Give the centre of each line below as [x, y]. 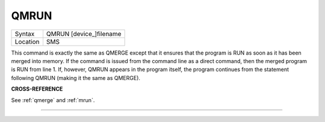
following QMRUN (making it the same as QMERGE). [76, 78]
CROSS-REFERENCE [37, 89]
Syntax [25, 34]
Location [27, 41]
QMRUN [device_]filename [84, 34]
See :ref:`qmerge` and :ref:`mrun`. [53, 100]
